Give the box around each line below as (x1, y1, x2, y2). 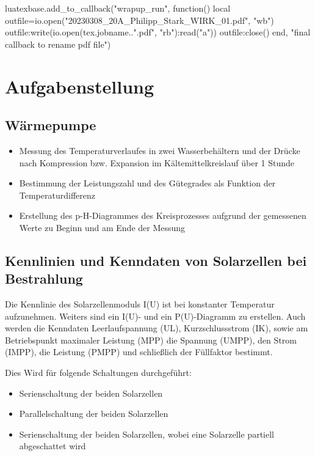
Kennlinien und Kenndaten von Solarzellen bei (5, 251, 307, 270)
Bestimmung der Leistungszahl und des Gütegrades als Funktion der (19, 177, 276, 189)
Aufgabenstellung (5, 73, 154, 98)
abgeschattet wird (19, 439, 86, 452)
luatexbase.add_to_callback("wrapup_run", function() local (5, 2, 231, 14)
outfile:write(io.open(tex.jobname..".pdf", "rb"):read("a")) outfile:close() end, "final (5, 26, 311, 39)
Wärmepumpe (5, 116, 96, 134)
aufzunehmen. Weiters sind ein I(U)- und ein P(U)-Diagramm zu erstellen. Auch (5, 309, 306, 322)
